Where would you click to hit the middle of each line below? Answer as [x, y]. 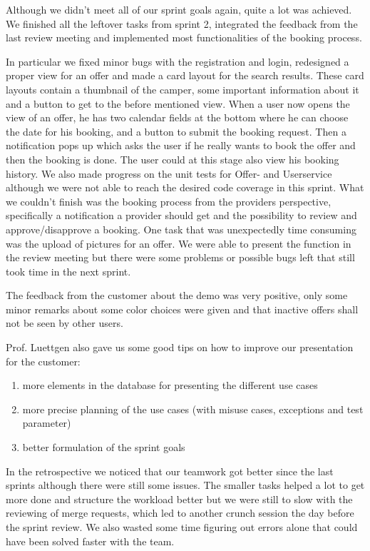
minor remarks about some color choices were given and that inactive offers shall [182, 309]
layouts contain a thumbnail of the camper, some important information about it [183, 89]
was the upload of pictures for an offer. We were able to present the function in [179, 243]
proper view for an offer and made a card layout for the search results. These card [185, 75]
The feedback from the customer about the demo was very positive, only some [177, 295]
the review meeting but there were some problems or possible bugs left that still [180, 257]
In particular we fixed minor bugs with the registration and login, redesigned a [178, 61]
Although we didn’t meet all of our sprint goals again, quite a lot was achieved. [179, 9]
